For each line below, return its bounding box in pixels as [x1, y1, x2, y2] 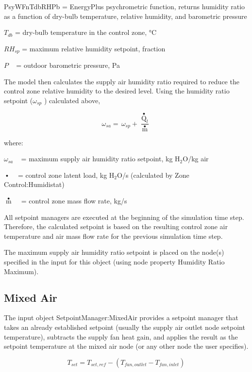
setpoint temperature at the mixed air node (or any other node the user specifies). [4, 341, 249, 351]
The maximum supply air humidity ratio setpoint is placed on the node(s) [4, 247, 224, 257]
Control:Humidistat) [4, 179, 65, 189]
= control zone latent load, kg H [17, 170, 115, 180]
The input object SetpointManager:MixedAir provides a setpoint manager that [4, 312, 238, 323]
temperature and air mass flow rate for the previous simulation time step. [4, 231, 223, 241]
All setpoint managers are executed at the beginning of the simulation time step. [4, 212, 244, 222]
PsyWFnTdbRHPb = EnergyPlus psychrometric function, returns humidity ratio [4, 1, 245, 11]
